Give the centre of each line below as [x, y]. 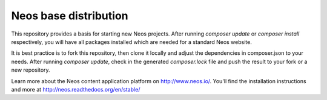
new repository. [31, 70]
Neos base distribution [70, 16]
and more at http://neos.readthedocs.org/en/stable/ [76, 89]
